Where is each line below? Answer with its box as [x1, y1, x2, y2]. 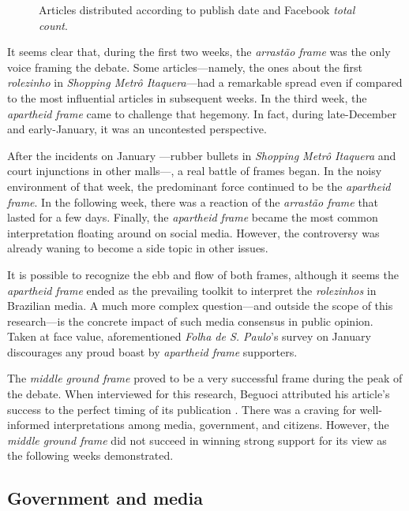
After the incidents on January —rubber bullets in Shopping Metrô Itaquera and [7, 147, 396, 163]
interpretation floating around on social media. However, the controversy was [7, 224, 380, 241]
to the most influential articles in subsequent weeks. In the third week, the [7, 89, 367, 106]
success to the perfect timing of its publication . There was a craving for [7, 401, 356, 417]
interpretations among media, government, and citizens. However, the [53, 416, 389, 433]
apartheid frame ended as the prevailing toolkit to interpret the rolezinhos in [7, 282, 377, 298]
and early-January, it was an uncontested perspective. [7, 121, 267, 137]
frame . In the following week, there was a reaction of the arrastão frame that [7, 193, 379, 210]
